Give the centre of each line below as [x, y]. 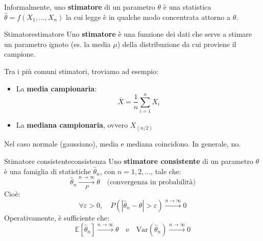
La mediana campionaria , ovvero [72, 125]
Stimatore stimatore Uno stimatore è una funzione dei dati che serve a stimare [128, 34]
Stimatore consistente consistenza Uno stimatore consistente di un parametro [129, 161]
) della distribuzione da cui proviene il [177, 44]
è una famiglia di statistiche [47, 171]
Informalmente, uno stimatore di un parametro [80, 7]
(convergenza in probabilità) [151, 183]
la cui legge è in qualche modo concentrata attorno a [148, 17]
